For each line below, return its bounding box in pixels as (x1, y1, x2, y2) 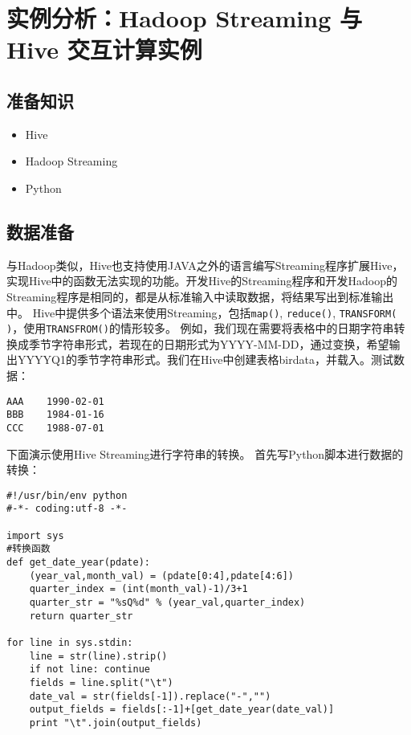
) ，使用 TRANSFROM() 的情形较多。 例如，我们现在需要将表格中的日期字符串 (6, 320, 394, 337)
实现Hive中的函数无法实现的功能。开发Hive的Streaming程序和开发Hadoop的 (6, 272, 397, 289)
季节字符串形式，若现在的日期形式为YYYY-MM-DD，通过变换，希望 (28, 335, 389, 352)
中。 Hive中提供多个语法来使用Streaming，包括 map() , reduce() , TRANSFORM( (6, 304, 397, 321)
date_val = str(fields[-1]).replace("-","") (29, 690, 271, 702)
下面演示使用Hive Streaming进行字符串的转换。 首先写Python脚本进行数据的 (6, 445, 404, 462)
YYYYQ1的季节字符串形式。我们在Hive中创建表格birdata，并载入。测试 (17, 351, 393, 368)
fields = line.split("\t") (29, 676, 173, 688)
